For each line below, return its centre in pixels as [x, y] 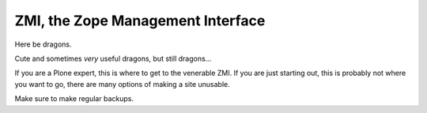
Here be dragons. [43, 44]
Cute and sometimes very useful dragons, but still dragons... [113, 58]
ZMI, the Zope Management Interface [140, 21]
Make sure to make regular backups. [74, 99]
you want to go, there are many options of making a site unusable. [122, 84]
